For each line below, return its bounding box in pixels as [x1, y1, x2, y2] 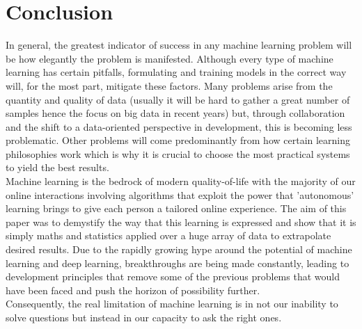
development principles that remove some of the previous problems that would [6, 269, 340, 284]
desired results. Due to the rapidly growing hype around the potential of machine [6, 242, 352, 257]
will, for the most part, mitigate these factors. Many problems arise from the [6, 78, 333, 93]
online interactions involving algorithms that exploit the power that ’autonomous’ [6, 187, 354, 202]
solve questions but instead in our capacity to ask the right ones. [6, 310, 282, 324]
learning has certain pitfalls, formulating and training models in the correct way [6, 65, 347, 79]
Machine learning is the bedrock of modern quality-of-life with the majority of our [6, 174, 356, 188]
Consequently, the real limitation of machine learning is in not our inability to [6, 296, 338, 311]
